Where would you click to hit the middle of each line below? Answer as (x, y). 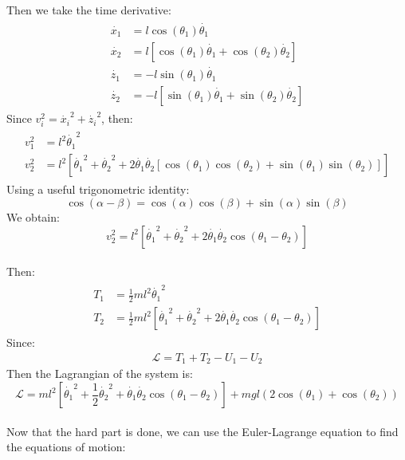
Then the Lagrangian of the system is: (100, 374)
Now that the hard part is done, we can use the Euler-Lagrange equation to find (202, 431)
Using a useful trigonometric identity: (98, 189)
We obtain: (33, 216)
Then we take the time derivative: (89, 10)
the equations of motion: (66, 447)
